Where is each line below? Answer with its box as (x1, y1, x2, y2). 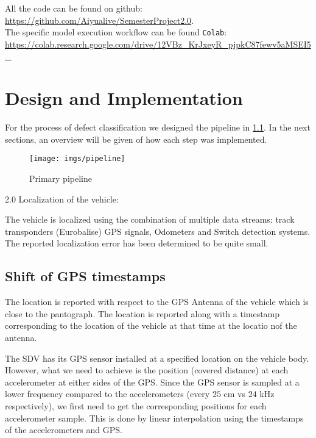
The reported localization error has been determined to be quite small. (5, 237, 269, 250)
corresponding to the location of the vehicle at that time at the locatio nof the (5, 319, 297, 332)
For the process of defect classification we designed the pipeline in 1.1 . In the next (5, 121, 311, 134)
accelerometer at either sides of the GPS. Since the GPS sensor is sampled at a (5, 375, 300, 388)
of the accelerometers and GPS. (5, 423, 122, 436)
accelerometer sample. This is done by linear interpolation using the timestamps (5, 411, 304, 424)
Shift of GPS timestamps (5, 267, 166, 285)
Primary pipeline (29, 172, 92, 184)
